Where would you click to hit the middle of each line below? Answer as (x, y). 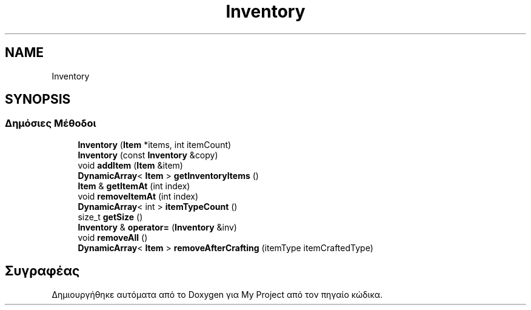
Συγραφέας (42, 271)
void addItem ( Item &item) (130, 165)
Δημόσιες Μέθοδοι (51, 123)
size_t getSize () (110, 217)
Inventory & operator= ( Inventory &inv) (157, 227)
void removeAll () (113, 237)
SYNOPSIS (38, 99)
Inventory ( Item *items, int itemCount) (155, 144)
